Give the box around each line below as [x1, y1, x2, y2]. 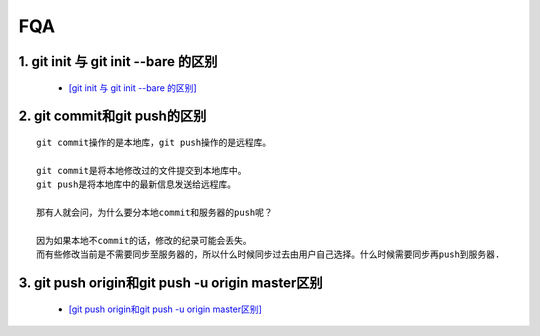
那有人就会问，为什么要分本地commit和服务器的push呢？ [36, 206, 274, 218]
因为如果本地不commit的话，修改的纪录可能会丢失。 [36, 235, 252, 246]
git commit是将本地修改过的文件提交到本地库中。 [36, 165, 247, 176]
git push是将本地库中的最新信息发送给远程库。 [36, 179, 237, 190]
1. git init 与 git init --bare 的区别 [18, 53, 218, 70]
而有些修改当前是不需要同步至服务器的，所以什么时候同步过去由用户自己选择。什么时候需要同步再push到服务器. [36, 249, 501, 260]
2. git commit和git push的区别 [18, 108, 207, 125]
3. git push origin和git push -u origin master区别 [18, 274, 323, 291]
